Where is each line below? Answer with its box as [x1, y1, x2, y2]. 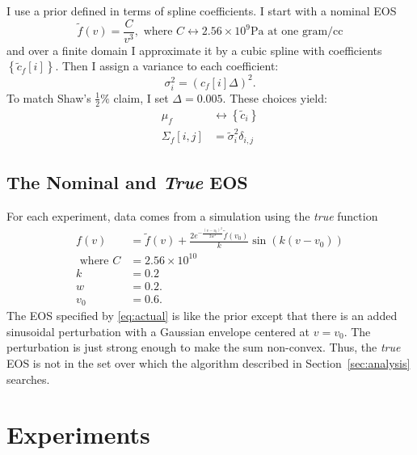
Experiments [6, 418, 150, 451]
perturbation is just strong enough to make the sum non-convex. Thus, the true [6, 339, 401, 356]
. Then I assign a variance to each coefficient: [55, 57, 279, 74]
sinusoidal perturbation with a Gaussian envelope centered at [6, 322, 310, 339]
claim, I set [113, 89, 169, 106]
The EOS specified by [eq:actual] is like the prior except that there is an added [6, 307, 398, 324]
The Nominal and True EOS [6, 170, 248, 195]
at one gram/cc [267, 26, 343, 38]
